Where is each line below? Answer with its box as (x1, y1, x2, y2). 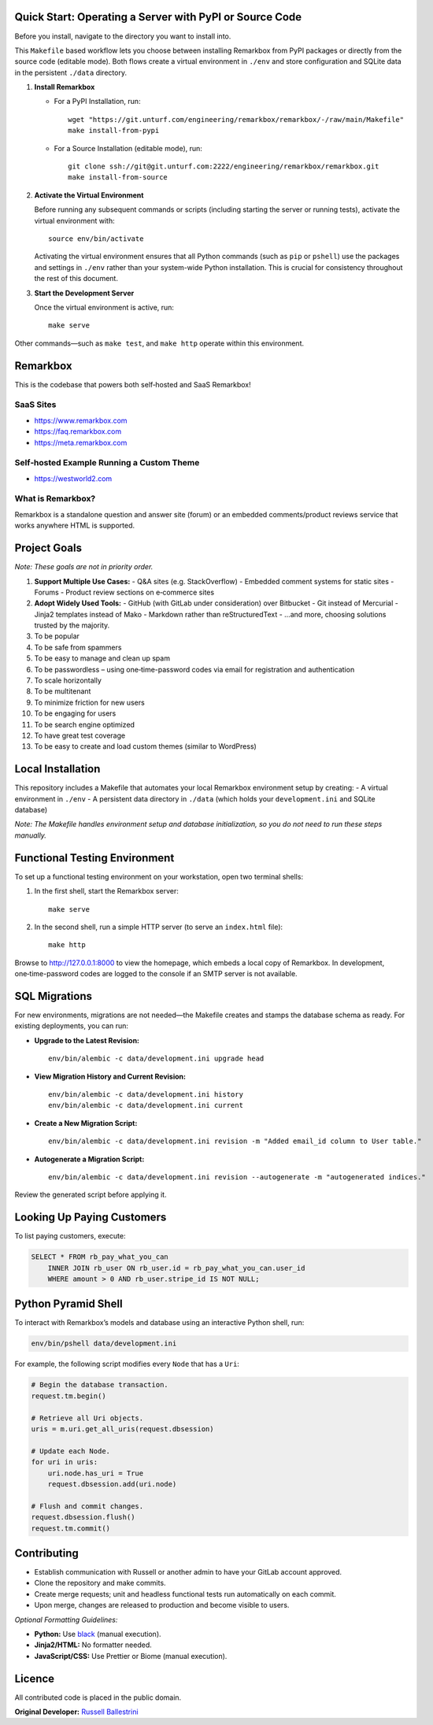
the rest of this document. (34, 274, 118, 283)
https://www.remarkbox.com (34, 416, 128, 425)
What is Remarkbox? (14, 493, 96, 504)
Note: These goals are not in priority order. (14, 562, 154, 572)
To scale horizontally (34, 676, 102, 685)
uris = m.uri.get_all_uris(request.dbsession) (31, 1424, 214, 1433)
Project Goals (14, 542, 83, 555)
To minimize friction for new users (34, 698, 145, 707)
